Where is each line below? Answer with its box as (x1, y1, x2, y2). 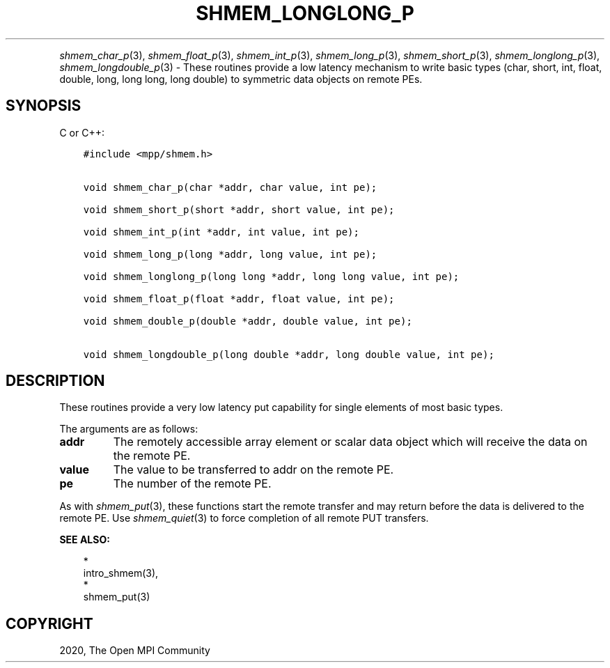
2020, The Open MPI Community (59, 644, 210, 657)
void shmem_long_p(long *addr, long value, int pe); (83, 248, 377, 260)
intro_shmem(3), (83, 567, 159, 580)
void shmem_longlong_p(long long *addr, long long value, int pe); (83, 270, 460, 282)
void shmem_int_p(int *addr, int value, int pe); (83, 226, 359, 238)
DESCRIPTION (6, 372, 105, 390)
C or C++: (59, 126, 104, 139)
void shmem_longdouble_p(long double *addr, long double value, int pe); (83, 348, 494, 360)
